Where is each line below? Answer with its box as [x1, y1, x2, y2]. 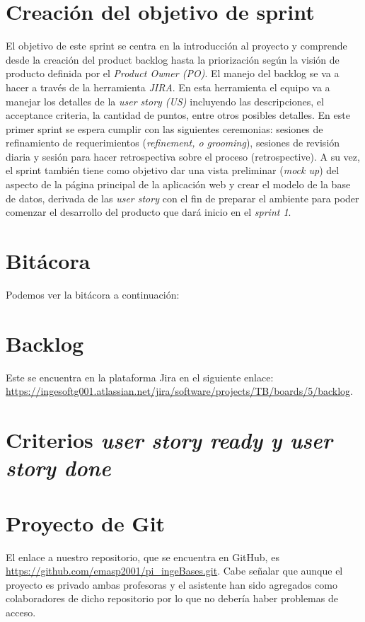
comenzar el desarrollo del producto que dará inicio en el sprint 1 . [6, 205, 291, 219]
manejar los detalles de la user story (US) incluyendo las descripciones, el [6, 93, 324, 108]
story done [6, 453, 111, 483]
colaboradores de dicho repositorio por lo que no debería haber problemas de [6, 591, 338, 606]
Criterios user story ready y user [6, 425, 332, 455]
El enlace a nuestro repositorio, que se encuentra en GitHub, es [6, 549, 279, 564]
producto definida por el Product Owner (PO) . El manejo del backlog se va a [6, 66, 340, 81]
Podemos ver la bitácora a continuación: [6, 287, 180, 301]
